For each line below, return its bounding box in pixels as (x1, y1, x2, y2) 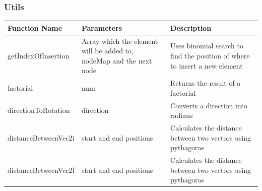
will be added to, (81, 45, 134, 56)
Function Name (8, 22, 62, 33)
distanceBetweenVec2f (8, 164, 75, 175)
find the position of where (170, 50, 250, 60)
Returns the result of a (170, 78, 241, 88)
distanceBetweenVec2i (8, 132, 75, 143)
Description (170, 22, 212, 33)
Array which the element (81, 35, 158, 46)
